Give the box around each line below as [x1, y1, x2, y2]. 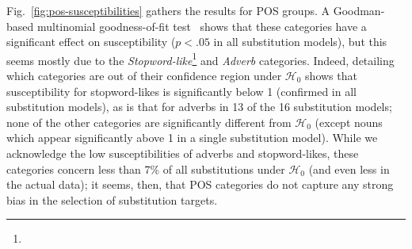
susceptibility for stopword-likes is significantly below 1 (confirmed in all [6, 82, 357, 99]
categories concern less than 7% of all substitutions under [6, 160, 285, 177]
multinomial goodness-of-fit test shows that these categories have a [36, 17, 367, 34]
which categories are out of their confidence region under [6, 67, 282, 84]
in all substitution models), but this [213, 33, 387, 50]
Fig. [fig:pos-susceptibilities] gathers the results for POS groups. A [6, 2, 330, 18]
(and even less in [308, 160, 390, 177]
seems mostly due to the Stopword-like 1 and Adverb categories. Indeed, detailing [6, 49, 395, 68]
